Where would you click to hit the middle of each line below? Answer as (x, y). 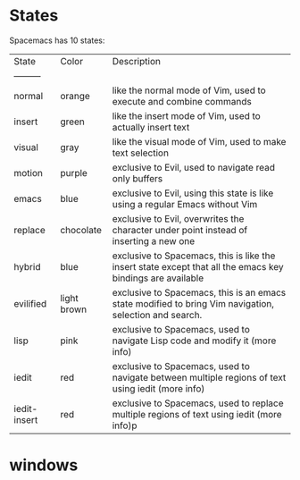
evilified (30, 303)
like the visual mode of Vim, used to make (199, 141)
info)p (125, 425)
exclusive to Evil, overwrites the (178, 218)
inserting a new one (154, 240)
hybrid (27, 266)
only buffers (137, 178)
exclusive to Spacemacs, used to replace (198, 403)
